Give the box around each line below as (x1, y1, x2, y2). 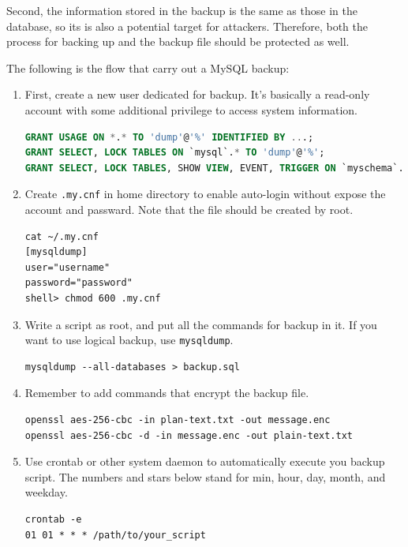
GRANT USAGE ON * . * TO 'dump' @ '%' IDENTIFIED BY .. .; (24, 131, 314, 143)
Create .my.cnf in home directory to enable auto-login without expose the (24, 185, 386, 202)
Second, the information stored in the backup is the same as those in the (6, 2, 357, 18)
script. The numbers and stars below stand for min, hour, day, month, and (24, 468, 386, 485)
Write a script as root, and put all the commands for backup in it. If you (24, 316, 377, 332)
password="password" (24, 277, 133, 289)
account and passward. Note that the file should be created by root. (24, 201, 354, 217)
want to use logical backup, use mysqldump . (24, 332, 234, 348)
